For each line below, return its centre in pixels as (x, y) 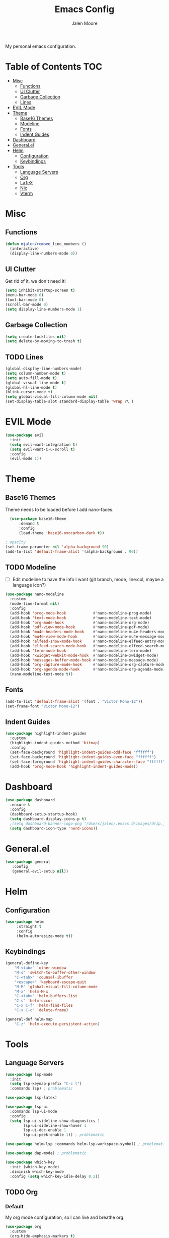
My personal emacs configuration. (41, 46)
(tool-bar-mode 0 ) (24, 300)
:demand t (29, 524)
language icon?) (29, 585)
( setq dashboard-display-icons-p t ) (48, 819)
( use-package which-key (30, 1162)
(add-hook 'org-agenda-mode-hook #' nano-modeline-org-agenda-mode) (88, 669)
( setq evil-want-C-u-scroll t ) (43, 449)
